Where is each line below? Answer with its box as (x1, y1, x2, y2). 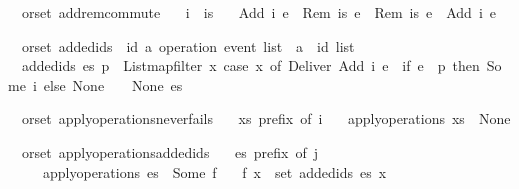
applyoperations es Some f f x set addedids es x (42, 161, 387, 182)
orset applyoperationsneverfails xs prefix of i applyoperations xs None (21, 108, 511, 129)
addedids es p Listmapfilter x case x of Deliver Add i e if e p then (21, 55, 480, 76)
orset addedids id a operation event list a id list (21, 35, 355, 56)
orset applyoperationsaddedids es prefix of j (21, 141, 319, 162)
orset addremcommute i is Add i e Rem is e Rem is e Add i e (21, 2, 496, 22)
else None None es (43, 74, 183, 95)
